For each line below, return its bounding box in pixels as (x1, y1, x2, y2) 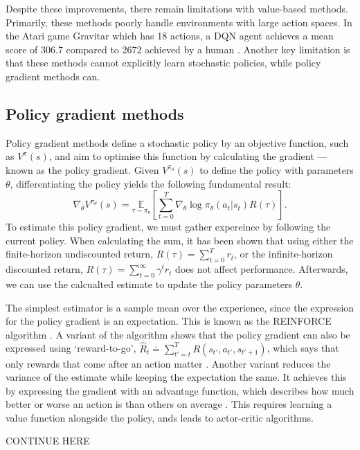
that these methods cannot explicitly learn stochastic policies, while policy (6, 55, 321, 70)
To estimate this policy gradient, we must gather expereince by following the (6, 219, 331, 234)
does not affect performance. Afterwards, (175, 262, 348, 276)
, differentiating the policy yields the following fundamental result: (10, 176, 291, 190)
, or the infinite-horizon (234, 246, 333, 261)
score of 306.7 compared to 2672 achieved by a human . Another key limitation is (6, 42, 350, 56)
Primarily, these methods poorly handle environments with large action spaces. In (6, 15, 352, 29)
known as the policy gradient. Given (6, 162, 159, 177)
